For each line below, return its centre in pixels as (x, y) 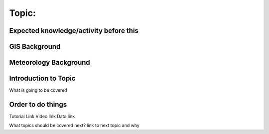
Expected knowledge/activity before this (74, 31)
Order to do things (38, 104)
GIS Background (35, 47)
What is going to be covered (38, 90)
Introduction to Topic (42, 78)
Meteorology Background (50, 63)
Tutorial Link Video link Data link (42, 117)
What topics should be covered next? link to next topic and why (74, 126)
